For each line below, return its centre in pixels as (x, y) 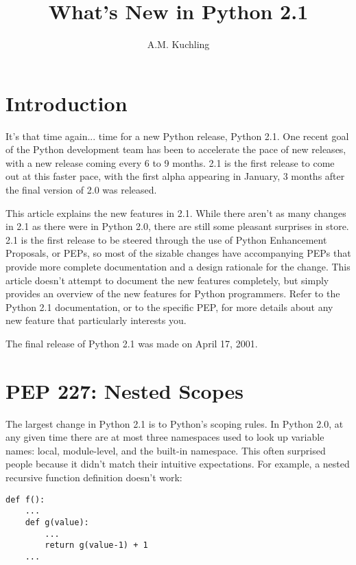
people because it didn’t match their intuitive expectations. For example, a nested (178, 464)
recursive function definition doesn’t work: (94, 477)
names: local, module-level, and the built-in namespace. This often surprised (166, 450)
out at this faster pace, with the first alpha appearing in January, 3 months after (175, 176)
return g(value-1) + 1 (96, 545)
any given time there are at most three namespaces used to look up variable (165, 437)
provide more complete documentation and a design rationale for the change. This (178, 266)
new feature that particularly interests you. (96, 320)
